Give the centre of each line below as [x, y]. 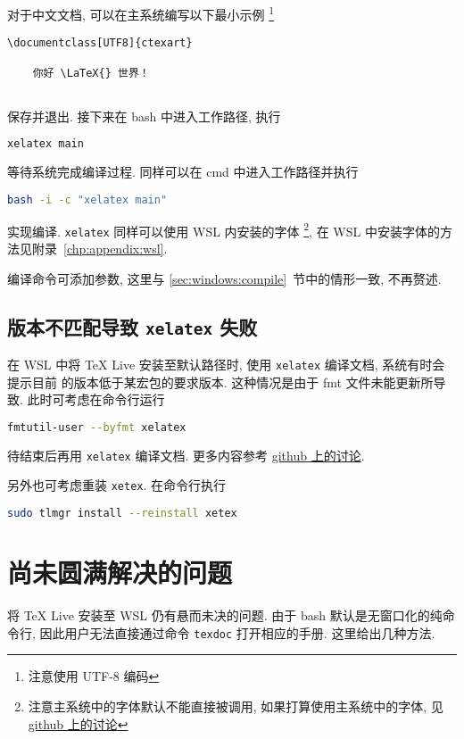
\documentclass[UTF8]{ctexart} [100, 43]
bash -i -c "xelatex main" [87, 199]
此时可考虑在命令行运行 [96, 399]
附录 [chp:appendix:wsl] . [99, 249]
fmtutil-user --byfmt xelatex [97, 427]
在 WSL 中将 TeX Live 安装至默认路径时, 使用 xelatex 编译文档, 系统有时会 [226, 365]
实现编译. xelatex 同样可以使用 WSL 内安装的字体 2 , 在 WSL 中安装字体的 [224, 229]
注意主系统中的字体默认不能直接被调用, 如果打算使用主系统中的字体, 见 [236, 706]
